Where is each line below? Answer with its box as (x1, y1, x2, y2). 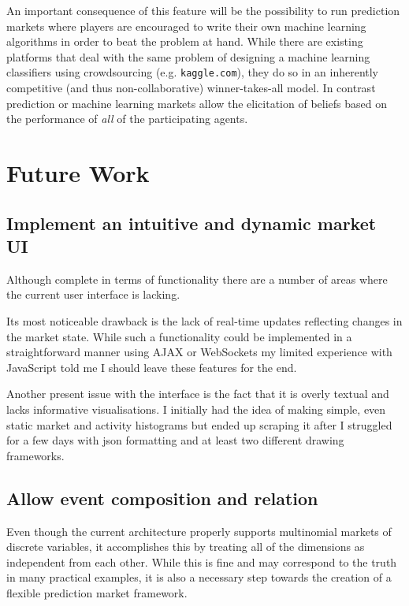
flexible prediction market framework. (6, 584, 188, 600)
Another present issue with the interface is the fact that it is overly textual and (6, 385, 389, 402)
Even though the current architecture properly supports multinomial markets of (6, 522, 392, 539)
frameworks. (6, 447, 65, 463)
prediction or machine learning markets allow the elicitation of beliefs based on (6, 95, 387, 111)
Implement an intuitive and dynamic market (6, 210, 377, 235)
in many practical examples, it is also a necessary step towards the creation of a (6, 569, 392, 586)
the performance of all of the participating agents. (6, 110, 248, 127)
